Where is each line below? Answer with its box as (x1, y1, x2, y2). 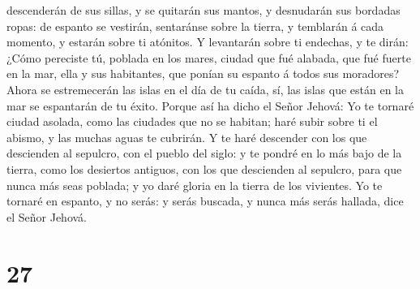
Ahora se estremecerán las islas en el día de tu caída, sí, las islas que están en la (6, 80, 405, 97)
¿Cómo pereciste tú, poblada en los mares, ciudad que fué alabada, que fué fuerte (6, 49, 411, 66)
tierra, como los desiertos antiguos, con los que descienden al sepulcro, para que (6, 160, 402, 177)
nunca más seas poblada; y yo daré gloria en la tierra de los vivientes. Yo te (6, 176, 383, 193)
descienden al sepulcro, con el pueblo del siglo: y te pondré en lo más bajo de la (6, 144, 402, 162)
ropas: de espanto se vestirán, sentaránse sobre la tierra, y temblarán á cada (6, 17, 384, 34)
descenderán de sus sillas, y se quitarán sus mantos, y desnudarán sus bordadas (6, 2, 401, 18)
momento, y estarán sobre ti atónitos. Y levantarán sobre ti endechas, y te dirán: (6, 33, 409, 50)
